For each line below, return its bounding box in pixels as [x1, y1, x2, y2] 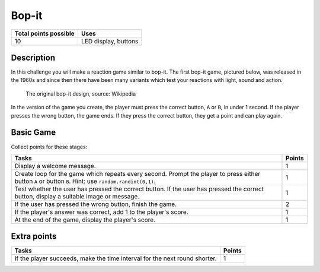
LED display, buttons [81, 37, 139, 45]
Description [11, 52, 56, 62]
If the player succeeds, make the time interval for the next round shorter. [14, 254, 217, 262]
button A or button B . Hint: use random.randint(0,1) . [14, 177, 156, 185]
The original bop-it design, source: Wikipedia [25, 90, 136, 97]
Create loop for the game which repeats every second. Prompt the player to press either [14, 169, 261, 178]
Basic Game [11, 128, 56, 138]
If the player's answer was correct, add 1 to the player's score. [14, 208, 189, 216]
